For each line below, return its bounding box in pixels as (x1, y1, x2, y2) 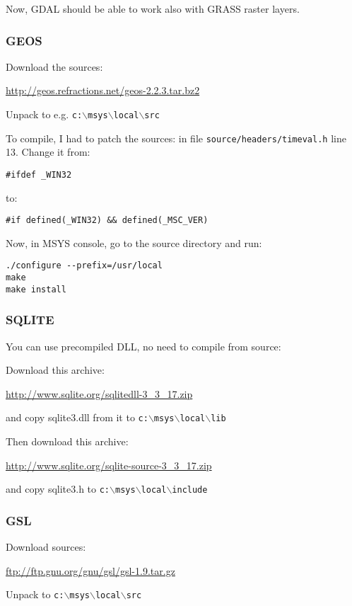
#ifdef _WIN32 (6, 169, 72, 180)
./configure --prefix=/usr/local (6, 261, 163, 271)
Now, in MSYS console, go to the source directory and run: (6, 235, 262, 250)
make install (6, 284, 66, 295)
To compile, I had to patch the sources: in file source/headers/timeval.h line (6, 130, 346, 145)
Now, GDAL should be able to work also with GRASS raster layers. (6, 1, 300, 16)
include (172, 485, 208, 496)
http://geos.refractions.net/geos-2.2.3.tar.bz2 (6, 83, 200, 98)
